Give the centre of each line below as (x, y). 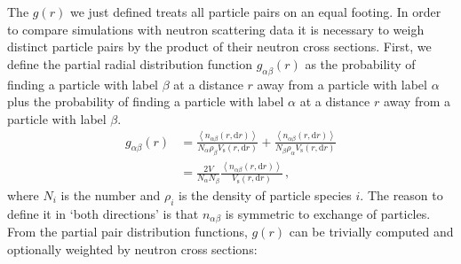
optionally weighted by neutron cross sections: (132, 248)
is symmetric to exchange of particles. (328, 213)
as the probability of (360, 63)
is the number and (111, 194)
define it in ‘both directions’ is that (103, 213)
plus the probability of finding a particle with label (146, 101)
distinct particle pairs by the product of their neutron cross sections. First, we (219, 47)
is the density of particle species (265, 194)
